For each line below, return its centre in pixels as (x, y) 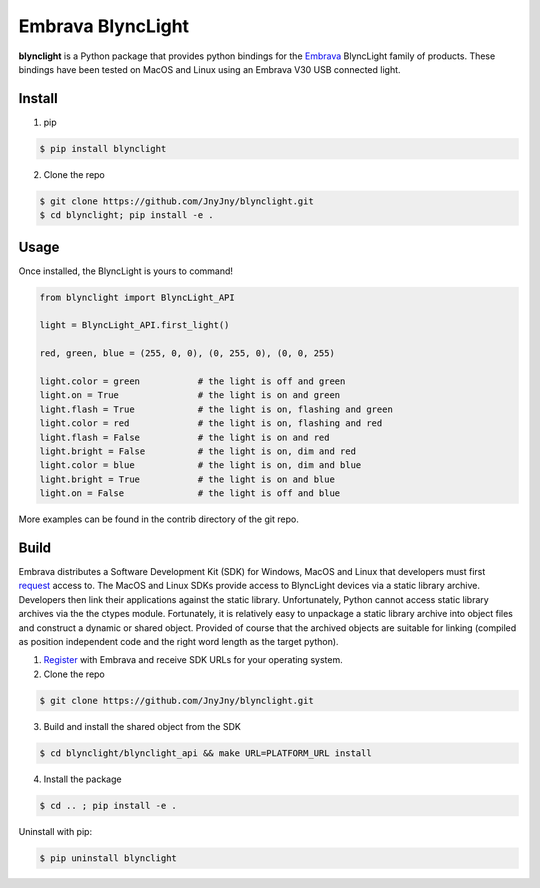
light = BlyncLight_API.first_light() (134, 325)
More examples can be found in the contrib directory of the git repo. (158, 519)
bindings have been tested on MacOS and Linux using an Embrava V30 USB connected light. (209, 69)
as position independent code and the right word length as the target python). (178, 641)
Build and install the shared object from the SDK (142, 726)
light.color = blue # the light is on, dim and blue (200, 465)
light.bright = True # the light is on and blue (187, 479)
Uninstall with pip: (55, 831)
